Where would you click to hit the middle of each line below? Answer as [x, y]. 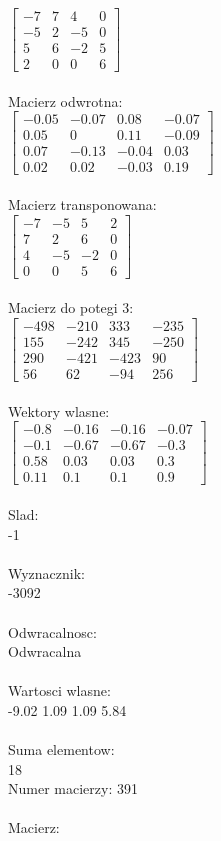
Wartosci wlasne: [59, 690]
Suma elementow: [61, 749]
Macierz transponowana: [82, 204]
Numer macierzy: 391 [73, 788]
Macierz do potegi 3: [71, 307]
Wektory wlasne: [59, 410]
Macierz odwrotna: [65, 100]
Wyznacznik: [47, 572]
